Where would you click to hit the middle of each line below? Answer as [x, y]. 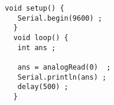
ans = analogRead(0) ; [64, 67]
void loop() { [41, 37]
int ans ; [37, 47]
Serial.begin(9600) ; [60, 18]
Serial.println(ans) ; [62, 77]
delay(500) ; [43, 87]
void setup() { [35, 8]
